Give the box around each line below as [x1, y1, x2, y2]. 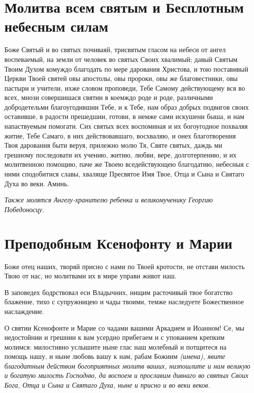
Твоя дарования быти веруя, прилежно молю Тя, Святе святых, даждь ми [4, 140, 222, 150]
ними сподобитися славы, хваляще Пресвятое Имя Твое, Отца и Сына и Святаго [4, 169, 245, 179]
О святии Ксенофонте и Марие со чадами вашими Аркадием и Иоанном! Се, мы [4, 322, 245, 333]
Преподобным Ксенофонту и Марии [4, 233, 233, 253]
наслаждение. [4, 306, 44, 316]
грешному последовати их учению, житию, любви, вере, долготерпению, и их [4, 149, 236, 159]
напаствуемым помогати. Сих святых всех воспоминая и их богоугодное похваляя [4, 121, 248, 131]
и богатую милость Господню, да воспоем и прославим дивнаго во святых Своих [4, 370, 249, 380]
